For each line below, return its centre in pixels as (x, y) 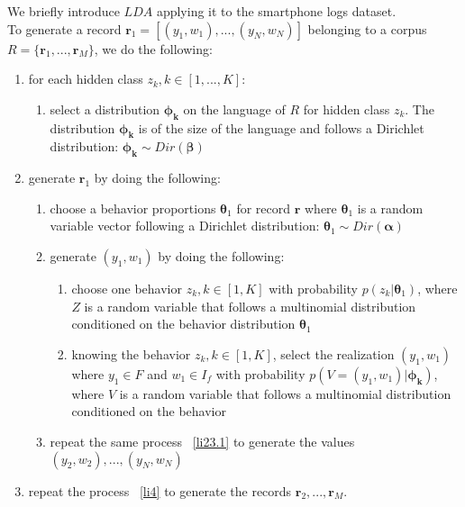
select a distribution (105, 109)
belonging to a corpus (367, 28)
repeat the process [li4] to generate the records (160, 490)
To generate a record (64, 28)
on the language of (234, 109)
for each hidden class (86, 79)
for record (264, 208)
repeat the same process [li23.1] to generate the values (202, 441)
